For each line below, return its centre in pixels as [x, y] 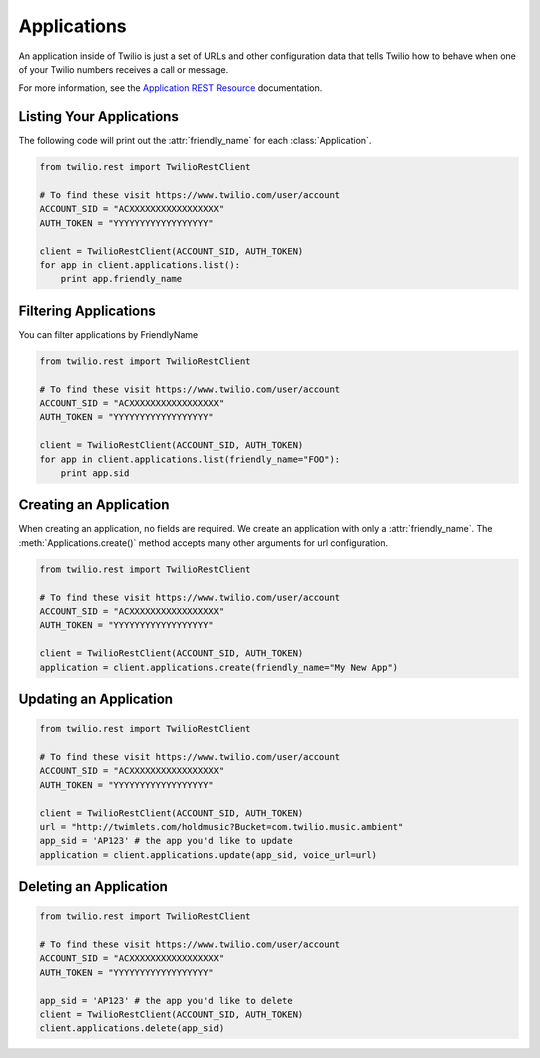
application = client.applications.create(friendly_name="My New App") [219, 667]
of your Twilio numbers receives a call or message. [123, 69]
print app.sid [95, 473]
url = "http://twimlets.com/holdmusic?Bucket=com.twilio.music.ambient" [221, 826]
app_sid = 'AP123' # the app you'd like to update [166, 841]
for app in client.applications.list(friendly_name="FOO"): [190, 459]
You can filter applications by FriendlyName [108, 334]
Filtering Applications [87, 310]
